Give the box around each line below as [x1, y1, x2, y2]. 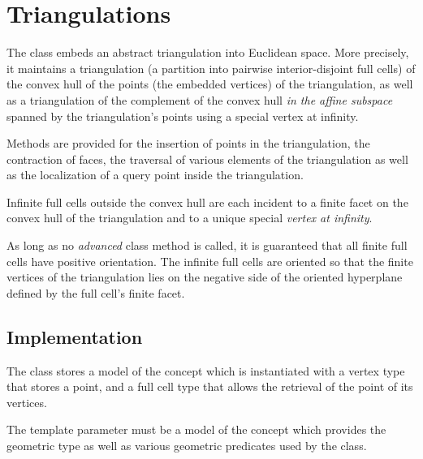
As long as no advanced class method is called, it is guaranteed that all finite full [6, 237, 408, 254]
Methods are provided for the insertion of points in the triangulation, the [6, 135, 370, 152]
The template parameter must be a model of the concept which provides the [6, 421, 386, 438]
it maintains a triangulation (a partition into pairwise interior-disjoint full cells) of [6, 59, 416, 76]
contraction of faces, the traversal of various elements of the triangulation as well [6, 150, 408, 167]
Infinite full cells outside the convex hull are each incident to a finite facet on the [6, 193, 408, 210]
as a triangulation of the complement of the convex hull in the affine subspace [6, 91, 393, 108]
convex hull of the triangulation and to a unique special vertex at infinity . [6, 209, 373, 226]
